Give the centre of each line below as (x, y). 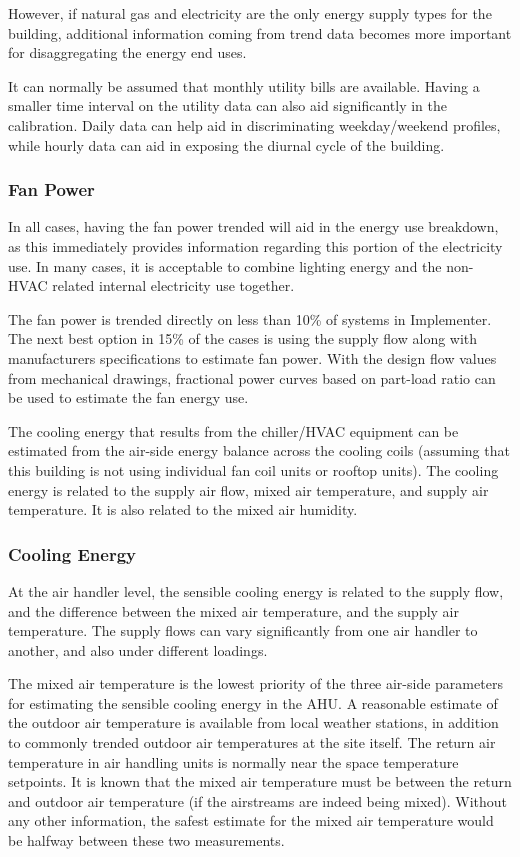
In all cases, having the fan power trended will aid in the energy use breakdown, (253, 226)
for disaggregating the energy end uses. (127, 52)
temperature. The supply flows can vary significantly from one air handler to (243, 630)
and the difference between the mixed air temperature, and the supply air (233, 610)
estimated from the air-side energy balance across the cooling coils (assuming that (259, 450)
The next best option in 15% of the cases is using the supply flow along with (243, 338)
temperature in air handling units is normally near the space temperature (233, 761)
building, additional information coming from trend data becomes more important (260, 32)
